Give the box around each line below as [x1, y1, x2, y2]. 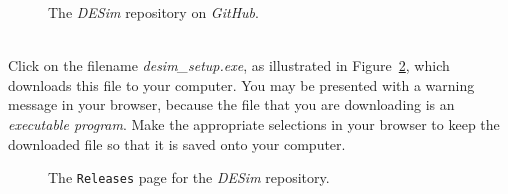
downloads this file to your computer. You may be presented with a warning [8, 74, 475, 95]
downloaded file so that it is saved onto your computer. [8, 133, 346, 154]
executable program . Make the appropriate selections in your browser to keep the [8, 113, 500, 134]
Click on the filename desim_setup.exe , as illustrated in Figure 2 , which [8, 55, 450, 76]
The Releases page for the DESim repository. [48, 167, 330, 188]
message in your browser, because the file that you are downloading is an [8, 94, 455, 115]
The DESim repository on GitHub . [48, 2, 259, 22]
